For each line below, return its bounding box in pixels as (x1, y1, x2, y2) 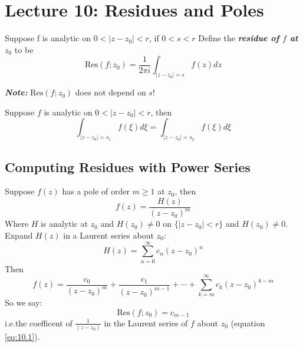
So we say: (5, 296, 42, 309)
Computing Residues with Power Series (5, 157, 251, 176)
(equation (230, 316, 265, 329)
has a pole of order (62, 185, 130, 197)
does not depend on (75, 86, 146, 98)
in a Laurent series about (63, 229, 154, 242)
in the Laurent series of (104, 316, 188, 329)
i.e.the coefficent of (5, 316, 73, 329)
